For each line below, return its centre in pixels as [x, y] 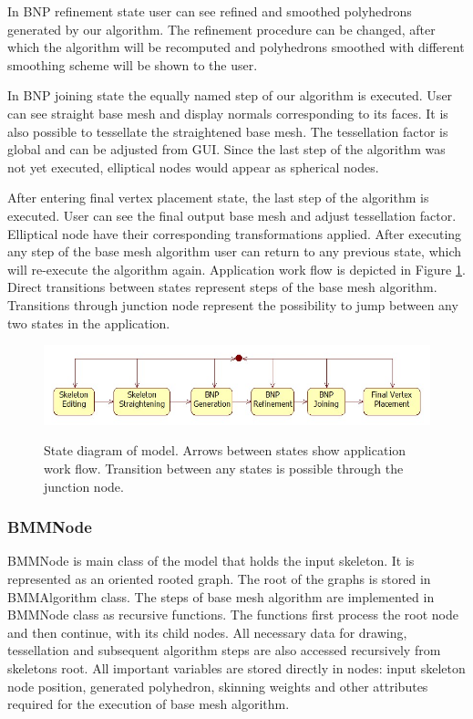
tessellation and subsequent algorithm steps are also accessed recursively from [224, 650]
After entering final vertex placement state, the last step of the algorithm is [218, 198]
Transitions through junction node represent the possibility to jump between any [233, 304]
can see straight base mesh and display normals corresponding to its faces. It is [228, 113]
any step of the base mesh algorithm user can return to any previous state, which [235, 251]
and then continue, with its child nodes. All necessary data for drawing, [207, 632]
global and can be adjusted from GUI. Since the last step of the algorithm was [226, 149]
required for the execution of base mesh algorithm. [149, 704]
